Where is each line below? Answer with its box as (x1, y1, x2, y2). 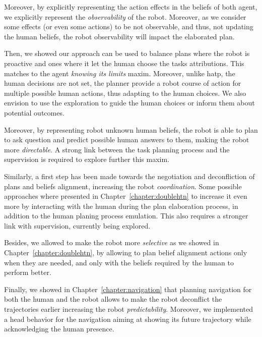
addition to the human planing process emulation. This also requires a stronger (4, 210, 248, 221)
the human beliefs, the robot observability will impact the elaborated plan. (4, 31, 235, 41)
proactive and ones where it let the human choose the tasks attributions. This (4, 58, 244, 68)
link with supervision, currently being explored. (4, 220, 151, 231)
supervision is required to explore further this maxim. (4, 154, 170, 164)
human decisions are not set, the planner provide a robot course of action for (4, 78, 241, 88)
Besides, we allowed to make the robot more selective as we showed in (4, 237, 219, 248)
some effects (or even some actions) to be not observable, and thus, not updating (4, 21, 253, 32)
